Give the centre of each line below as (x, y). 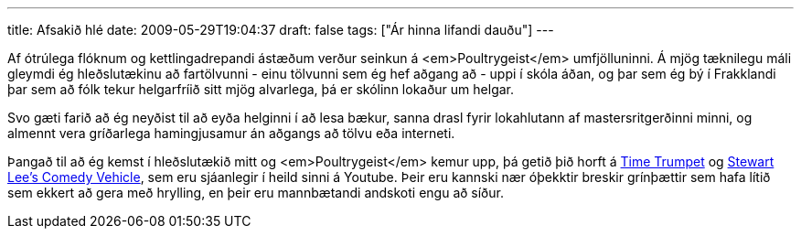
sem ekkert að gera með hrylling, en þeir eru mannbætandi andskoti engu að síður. (256, 193)
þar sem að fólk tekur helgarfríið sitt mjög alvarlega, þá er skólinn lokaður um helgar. (261, 89)
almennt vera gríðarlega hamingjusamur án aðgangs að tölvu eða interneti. (231, 133)
